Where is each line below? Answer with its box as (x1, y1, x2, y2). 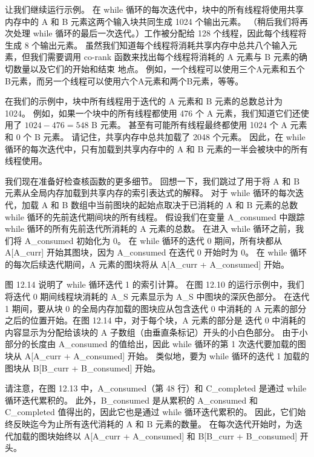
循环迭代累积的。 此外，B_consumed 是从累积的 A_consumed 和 (5, 393, 258, 406)
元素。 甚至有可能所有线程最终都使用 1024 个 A (100, 118, 287, 131)
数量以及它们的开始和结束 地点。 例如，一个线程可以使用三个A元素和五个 (13, 62, 305, 75)
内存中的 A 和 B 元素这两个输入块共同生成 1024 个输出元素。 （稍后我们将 (5, 15, 300, 27)
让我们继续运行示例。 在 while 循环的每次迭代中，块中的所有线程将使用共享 (5, 3, 304, 15)
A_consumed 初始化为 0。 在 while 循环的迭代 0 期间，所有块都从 (24, 234, 283, 246)
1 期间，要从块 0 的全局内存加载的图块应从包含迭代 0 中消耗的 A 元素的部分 (5, 302, 307, 314)
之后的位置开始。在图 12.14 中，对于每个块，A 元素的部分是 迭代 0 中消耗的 (5, 314, 306, 327)
